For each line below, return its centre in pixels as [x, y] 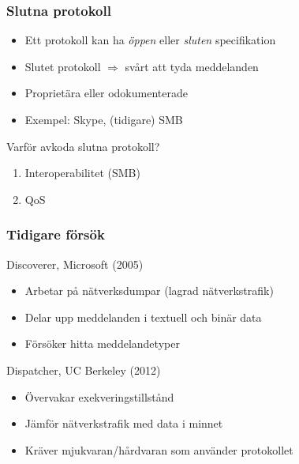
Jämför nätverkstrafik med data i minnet [124, 423]
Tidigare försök [56, 234]
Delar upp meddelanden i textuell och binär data [143, 317]
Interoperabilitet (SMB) [82, 173]
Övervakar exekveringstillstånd [99, 396]
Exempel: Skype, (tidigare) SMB [104, 119]
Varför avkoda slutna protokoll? [83, 146]
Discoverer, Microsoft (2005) [75, 264]
